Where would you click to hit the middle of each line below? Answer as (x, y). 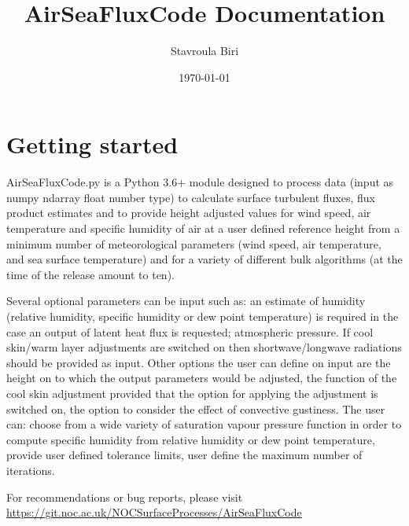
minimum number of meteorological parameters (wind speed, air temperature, (194, 243)
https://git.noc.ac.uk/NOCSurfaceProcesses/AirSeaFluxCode (154, 512)
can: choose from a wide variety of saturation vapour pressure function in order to (204, 424)
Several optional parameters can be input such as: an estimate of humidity (186, 301)
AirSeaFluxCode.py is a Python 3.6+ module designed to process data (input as (200, 182)
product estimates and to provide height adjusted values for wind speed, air (189, 213)
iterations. (31, 470)
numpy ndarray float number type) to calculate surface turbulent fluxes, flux (191, 197)
